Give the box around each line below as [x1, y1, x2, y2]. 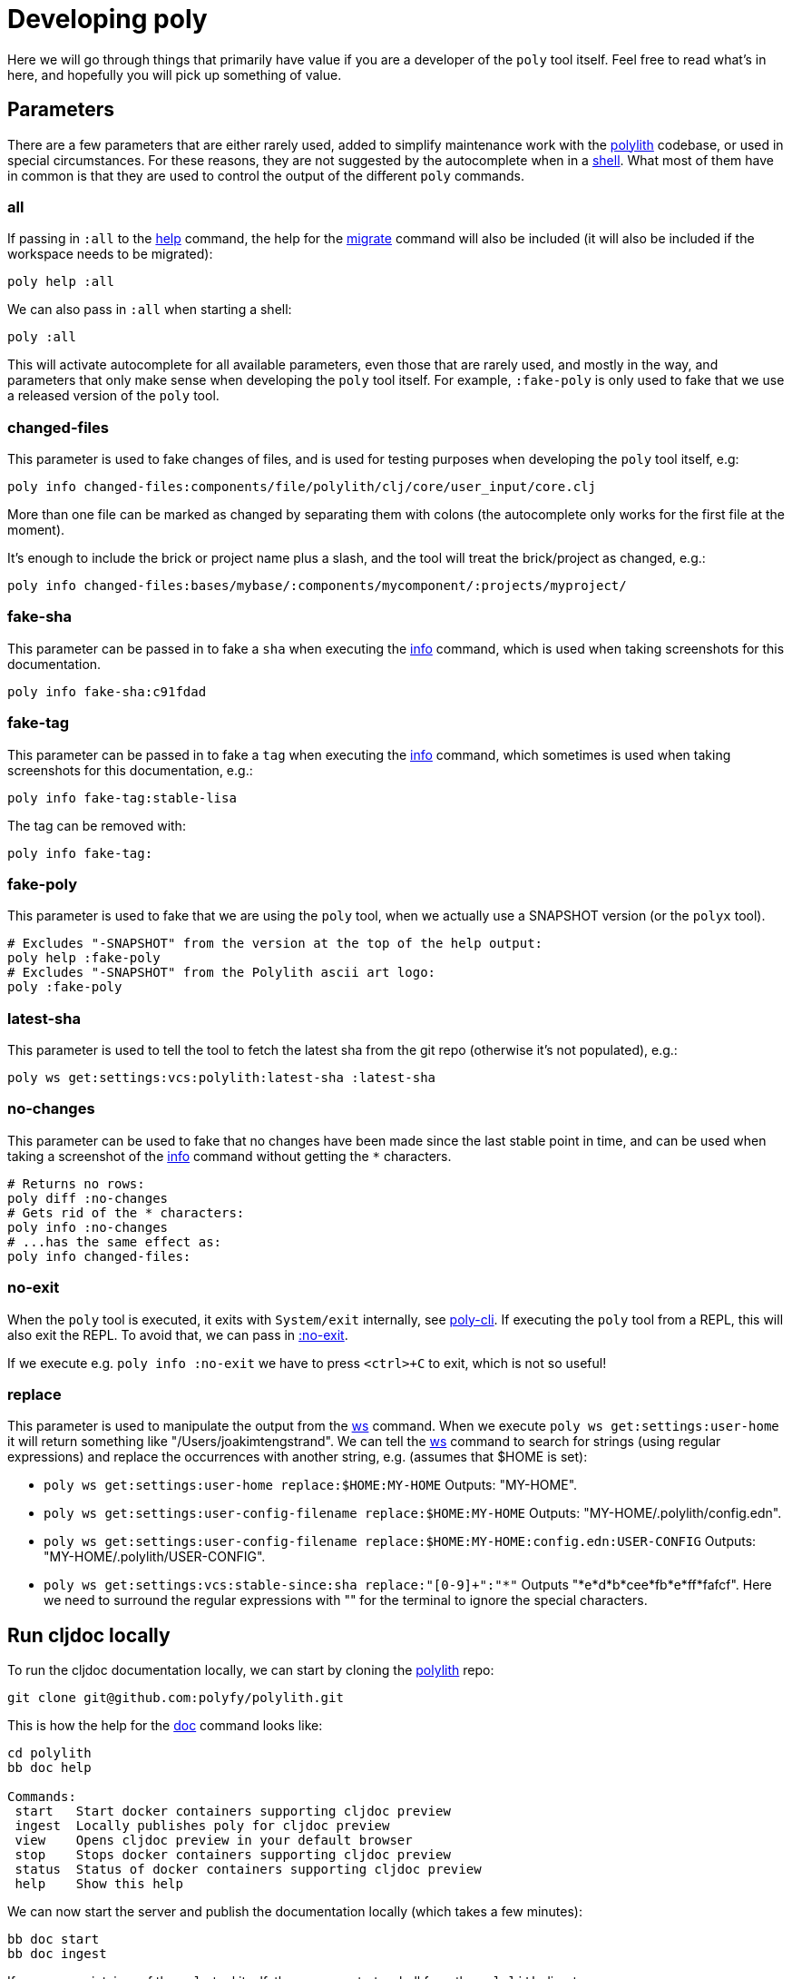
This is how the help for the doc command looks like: [7, 1718, 323, 1734]
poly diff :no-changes [7, 1190, 169, 1206]
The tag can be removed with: [7, 817, 186, 833]
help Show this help [15, 1876, 183, 1892]
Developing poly [7, 4, 208, 34]
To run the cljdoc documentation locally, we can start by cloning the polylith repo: [7, 1662, 494, 1679]
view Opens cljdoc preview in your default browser [15, 1833, 413, 1848]
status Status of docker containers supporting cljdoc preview [15, 1862, 482, 1877]
